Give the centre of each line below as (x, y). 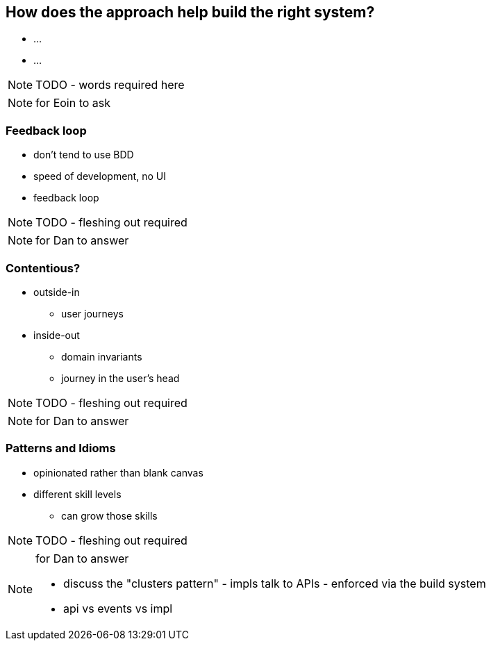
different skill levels (77, 494)
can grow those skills (109, 515)
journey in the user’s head (120, 378)
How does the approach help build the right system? (190, 12)
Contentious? (43, 268)
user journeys (93, 313)
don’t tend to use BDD (84, 155)
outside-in (57, 292)
